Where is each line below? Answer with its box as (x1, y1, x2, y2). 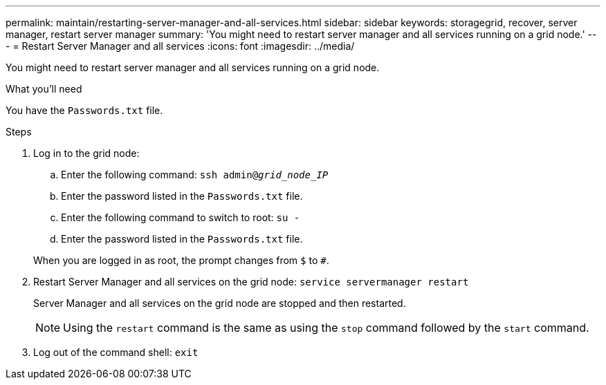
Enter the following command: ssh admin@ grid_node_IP (61, 169, 329, 180)
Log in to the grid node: (33, 147, 140, 159)
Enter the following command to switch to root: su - (61, 212, 300, 223)
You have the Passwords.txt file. (6, 104, 163, 116)
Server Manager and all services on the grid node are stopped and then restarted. (33, 297, 406, 309)
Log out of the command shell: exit (33, 346, 199, 358)
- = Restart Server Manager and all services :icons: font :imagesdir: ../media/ (6, 40, 355, 52)
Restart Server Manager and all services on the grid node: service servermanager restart (33, 276, 469, 288)
